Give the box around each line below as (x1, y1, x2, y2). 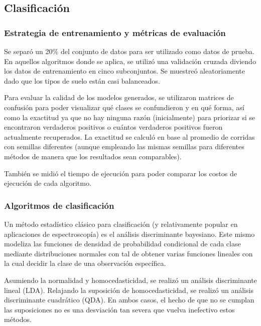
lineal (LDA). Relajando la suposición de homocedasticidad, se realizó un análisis (4, 284, 253, 295)
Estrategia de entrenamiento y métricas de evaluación (4, 26, 226, 39)
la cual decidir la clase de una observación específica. (4, 258, 166, 268)
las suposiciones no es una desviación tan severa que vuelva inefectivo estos (4, 304, 235, 314)
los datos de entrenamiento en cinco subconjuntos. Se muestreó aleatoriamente (4, 66, 245, 76)
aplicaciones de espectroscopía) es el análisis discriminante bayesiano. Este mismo (4, 228, 255, 239)
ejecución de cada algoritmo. (4, 178, 91, 188)
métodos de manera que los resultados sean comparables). (4, 151, 182, 161)
